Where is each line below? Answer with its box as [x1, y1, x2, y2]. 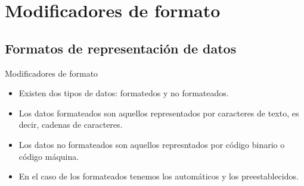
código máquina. [18, 150, 79, 162]
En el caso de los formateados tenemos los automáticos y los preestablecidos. [18, 170, 299, 182]
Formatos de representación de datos [5, 39, 237, 57]
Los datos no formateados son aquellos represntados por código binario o [18, 138, 285, 150]
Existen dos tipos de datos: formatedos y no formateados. [18, 87, 229, 99]
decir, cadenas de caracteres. [18, 118, 123, 131]
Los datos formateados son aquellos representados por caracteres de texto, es [18, 106, 299, 119]
